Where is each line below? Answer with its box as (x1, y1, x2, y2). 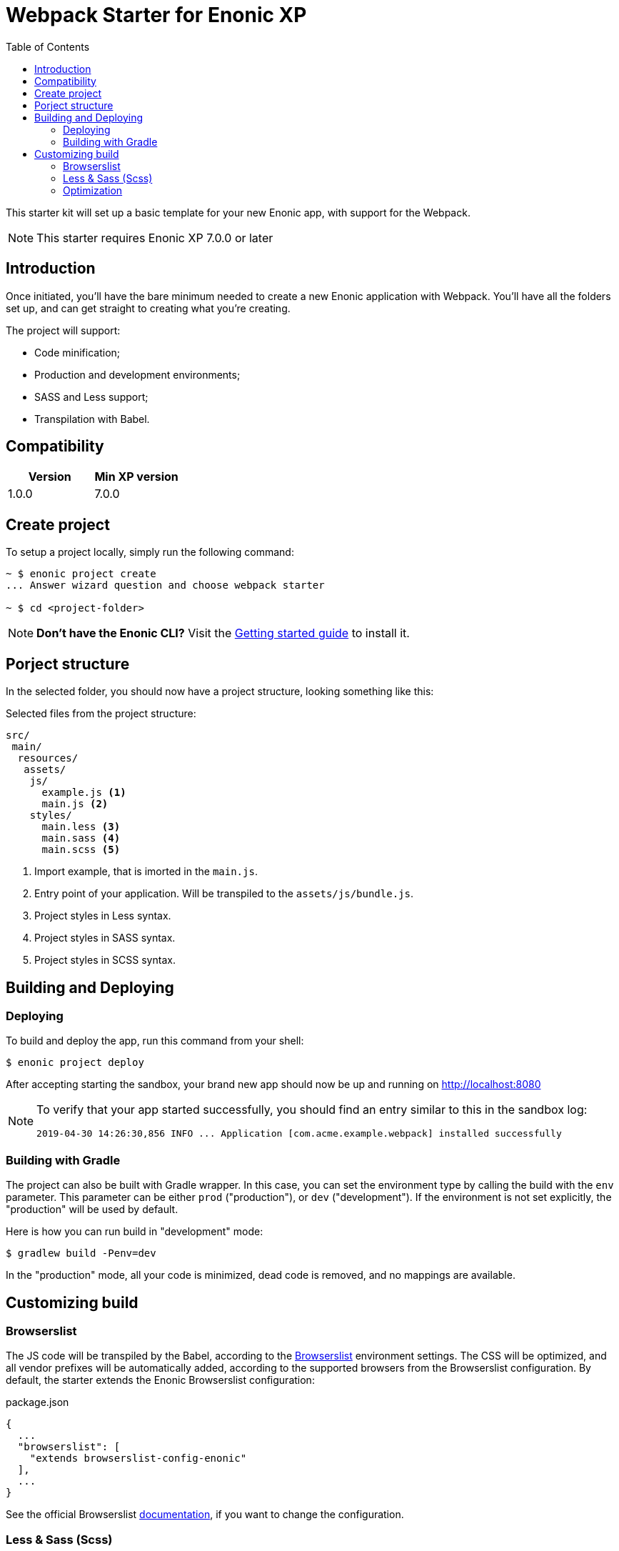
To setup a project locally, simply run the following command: (6, 546, 294, 559)
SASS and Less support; (34, 390, 149, 403)
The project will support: (6, 324, 121, 336)
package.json (6, 1396, 69, 1409)
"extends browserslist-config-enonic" (29, 1452, 247, 1465)
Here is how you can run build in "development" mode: (6, 1225, 263, 1238)
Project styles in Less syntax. (34, 909, 171, 922)
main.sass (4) (41, 832, 121, 844)
